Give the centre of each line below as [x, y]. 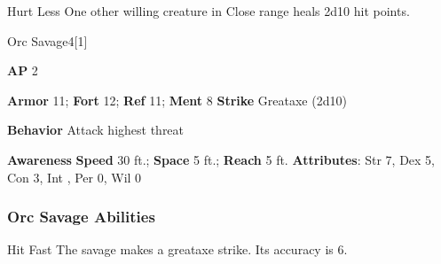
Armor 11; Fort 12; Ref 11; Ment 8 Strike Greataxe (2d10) [177, 100]
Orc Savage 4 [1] [47, 40]
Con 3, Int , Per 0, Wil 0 [75, 177]
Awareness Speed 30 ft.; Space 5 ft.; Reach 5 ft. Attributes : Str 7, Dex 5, [221, 159]
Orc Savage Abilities [81, 217]
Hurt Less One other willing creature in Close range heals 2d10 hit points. [209, 11]
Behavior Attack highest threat [96, 130]
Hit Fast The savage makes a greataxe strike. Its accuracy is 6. [177, 249]
